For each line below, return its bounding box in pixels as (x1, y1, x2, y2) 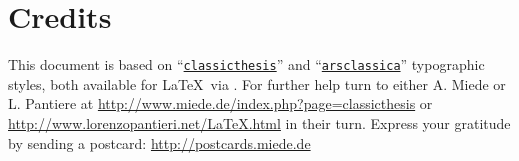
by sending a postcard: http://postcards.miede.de (8, 132, 311, 153)
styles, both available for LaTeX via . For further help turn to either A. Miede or (8, 73, 506, 94)
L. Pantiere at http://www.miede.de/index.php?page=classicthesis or (8, 93, 433, 114)
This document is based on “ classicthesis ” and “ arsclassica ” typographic (8, 54, 485, 75)
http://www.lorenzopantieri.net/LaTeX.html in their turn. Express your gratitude (8, 112, 511, 133)
